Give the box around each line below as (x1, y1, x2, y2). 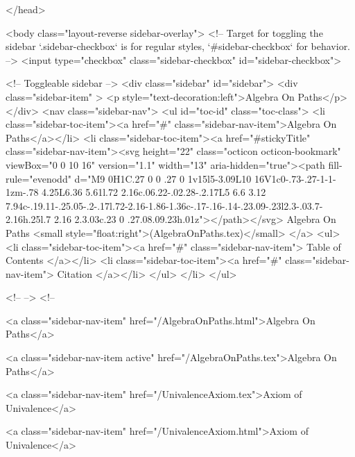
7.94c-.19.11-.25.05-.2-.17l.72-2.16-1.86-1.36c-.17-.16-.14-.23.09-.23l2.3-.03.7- (6, 198, 323, 213)
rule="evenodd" (6, 171, 71, 185)
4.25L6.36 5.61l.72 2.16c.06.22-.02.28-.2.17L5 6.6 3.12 (42, 185, 266, 199)
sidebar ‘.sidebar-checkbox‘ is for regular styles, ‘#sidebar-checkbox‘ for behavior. (6, 39, 351, 53)
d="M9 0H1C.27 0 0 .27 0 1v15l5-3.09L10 (74, 171, 252, 185)
